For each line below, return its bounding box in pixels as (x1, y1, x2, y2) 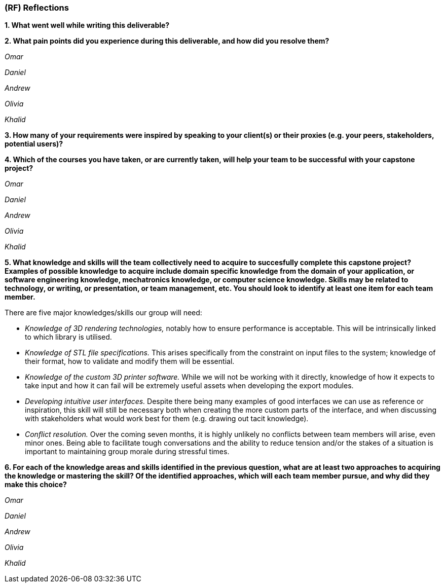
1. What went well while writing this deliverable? (5, 21, 170, 30)
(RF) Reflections (5, 3, 69, 13)
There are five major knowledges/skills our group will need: (5, 308, 202, 317)
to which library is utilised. (25, 333, 112, 342)
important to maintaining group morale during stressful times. (25, 447, 230, 456)
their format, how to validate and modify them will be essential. (25, 357, 235, 366)
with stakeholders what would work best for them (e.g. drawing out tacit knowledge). (25, 414, 309, 423)
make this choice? (5, 480, 67, 489)
